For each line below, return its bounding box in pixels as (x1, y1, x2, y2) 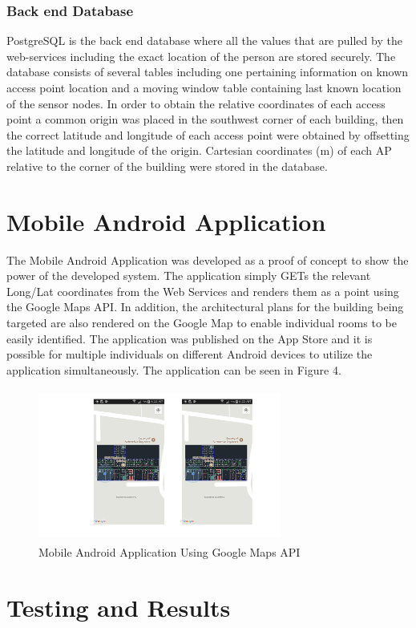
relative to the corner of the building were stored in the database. (6, 157, 328, 174)
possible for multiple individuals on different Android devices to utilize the (6, 346, 373, 363)
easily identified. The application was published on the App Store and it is (6, 330, 373, 346)
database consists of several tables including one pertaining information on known (6, 63, 409, 80)
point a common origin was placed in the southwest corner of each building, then (6, 111, 404, 128)
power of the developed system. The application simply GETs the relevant (6, 267, 371, 284)
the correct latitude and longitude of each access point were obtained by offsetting (6, 126, 410, 143)
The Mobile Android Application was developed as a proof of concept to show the (6, 251, 409, 268)
